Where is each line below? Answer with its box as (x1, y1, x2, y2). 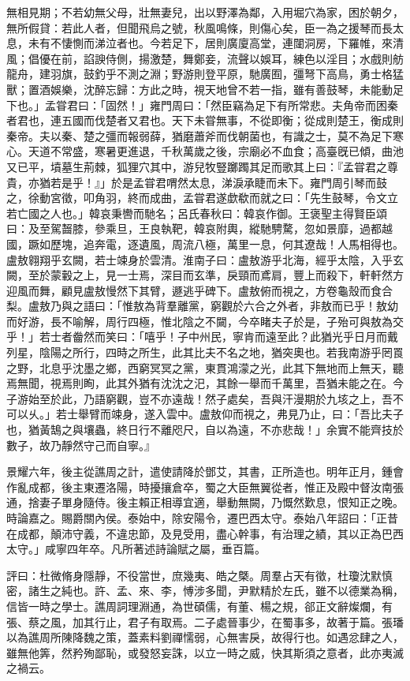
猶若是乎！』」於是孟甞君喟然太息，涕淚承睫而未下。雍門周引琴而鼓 (39, 174, 387, 190)
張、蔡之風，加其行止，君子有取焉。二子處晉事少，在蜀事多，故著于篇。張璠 (6, 613, 404, 630)
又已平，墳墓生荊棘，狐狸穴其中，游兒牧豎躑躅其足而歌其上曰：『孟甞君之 (6, 158, 387, 174)
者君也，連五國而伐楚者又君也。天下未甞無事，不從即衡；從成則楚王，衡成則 (6, 112, 404, 129)
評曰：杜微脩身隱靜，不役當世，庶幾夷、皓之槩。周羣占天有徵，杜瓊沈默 (6, 567, 382, 583)
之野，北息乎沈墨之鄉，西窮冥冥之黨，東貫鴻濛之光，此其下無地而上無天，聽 (6, 359, 404, 376)
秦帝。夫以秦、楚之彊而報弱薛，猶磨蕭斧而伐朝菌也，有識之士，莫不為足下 (6, 127, 393, 144)
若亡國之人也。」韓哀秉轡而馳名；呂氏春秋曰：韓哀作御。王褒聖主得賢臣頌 (6, 204, 387, 221)
